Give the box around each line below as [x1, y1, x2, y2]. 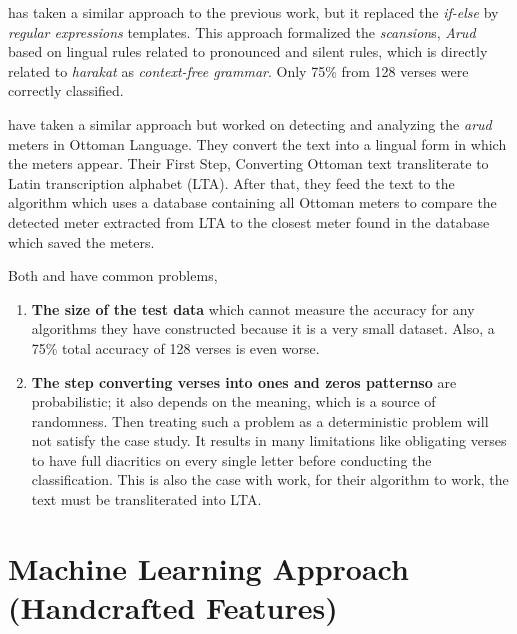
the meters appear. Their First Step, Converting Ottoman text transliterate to [8, 153, 489, 174]
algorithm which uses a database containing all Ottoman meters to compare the [8, 192, 497, 213]
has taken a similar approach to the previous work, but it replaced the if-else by [8, 2, 499, 22]
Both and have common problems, [8, 265, 218, 286]
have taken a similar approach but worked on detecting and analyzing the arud [8, 113, 492, 134]
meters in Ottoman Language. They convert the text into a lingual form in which [8, 133, 507, 154]
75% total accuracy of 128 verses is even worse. [31, 337, 320, 358]
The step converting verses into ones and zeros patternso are [31, 371, 457, 392]
